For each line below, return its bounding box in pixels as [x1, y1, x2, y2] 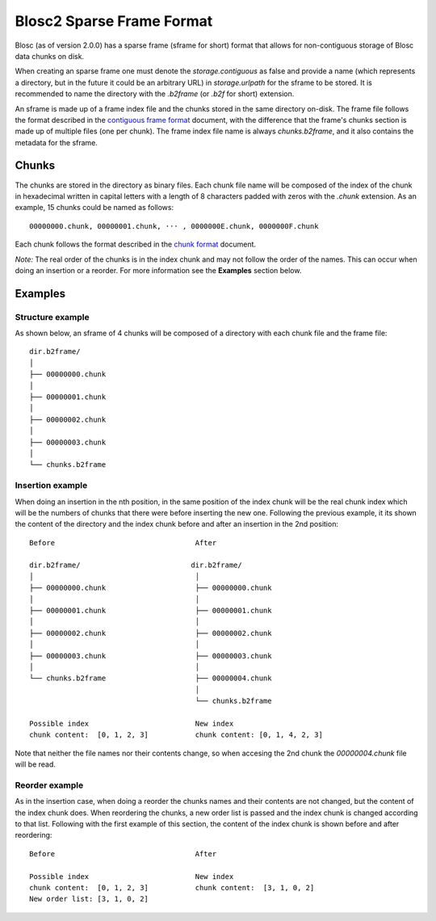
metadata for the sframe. [15, 137, 99, 147]
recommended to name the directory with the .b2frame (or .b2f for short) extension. [15, 89, 295, 99]
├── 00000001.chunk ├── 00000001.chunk [29, 606, 272, 616]
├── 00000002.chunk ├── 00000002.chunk [29, 629, 272, 637]
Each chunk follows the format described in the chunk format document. [15, 239, 257, 250]
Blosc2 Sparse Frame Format [15, 12, 213, 30]
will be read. [15, 759, 57, 769]
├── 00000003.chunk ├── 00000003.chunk [29, 651, 272, 660]
